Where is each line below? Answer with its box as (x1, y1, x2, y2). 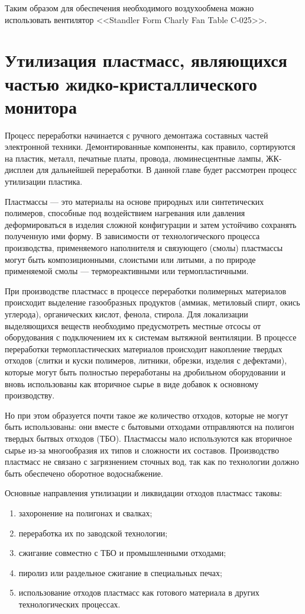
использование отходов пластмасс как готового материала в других (18, 586, 259, 599)
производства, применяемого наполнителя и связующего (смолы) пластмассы (5, 242, 283, 254)
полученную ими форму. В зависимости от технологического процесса (5, 230, 260, 242)
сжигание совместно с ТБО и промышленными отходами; (18, 547, 226, 559)
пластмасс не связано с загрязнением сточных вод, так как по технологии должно (5, 455, 299, 468)
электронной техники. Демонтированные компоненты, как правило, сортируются (5, 140, 296, 153)
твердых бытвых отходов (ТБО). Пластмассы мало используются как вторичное (5, 432, 292, 444)
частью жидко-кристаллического (5, 71, 257, 95)
